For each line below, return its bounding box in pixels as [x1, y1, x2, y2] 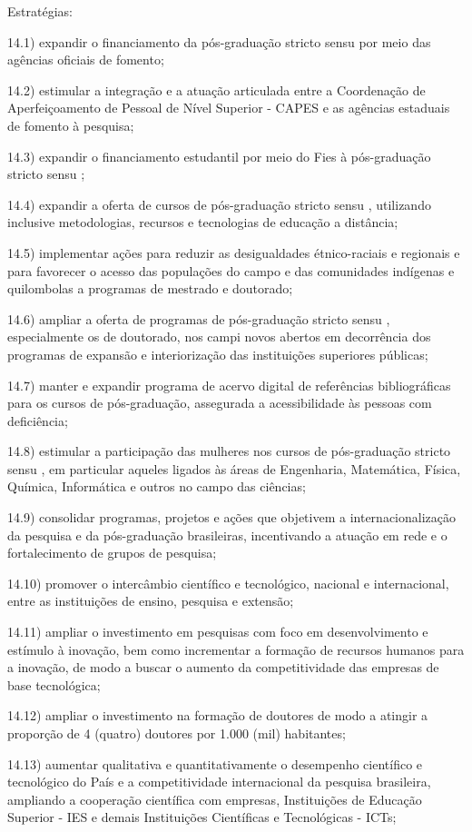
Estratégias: [7, 2, 73, 20]
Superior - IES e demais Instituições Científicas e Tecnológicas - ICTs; [7, 807, 397, 827]
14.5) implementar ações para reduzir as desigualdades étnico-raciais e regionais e [7, 243, 460, 262]
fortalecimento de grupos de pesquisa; [7, 543, 217, 562]
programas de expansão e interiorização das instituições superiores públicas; [7, 344, 428, 363]
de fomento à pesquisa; [7, 115, 134, 134]
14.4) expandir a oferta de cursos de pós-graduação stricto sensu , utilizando [7, 194, 431, 213]
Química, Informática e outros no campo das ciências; [7, 477, 306, 496]
